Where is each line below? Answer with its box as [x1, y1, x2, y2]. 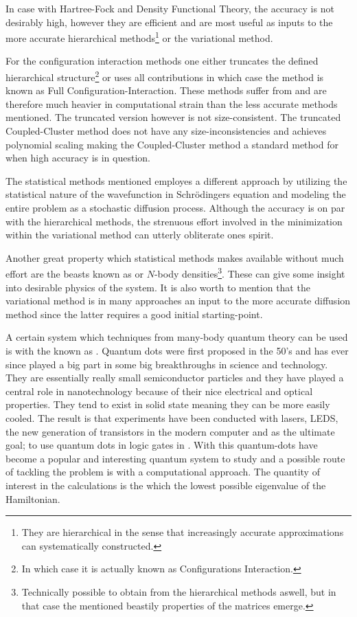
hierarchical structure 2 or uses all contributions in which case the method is [5, 68, 324, 84]
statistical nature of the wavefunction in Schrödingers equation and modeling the [5, 187, 346, 201]
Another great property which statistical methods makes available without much [5, 250, 344, 265]
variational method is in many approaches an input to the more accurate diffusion [5, 293, 351, 308]
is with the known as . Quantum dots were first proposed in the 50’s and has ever [5, 344, 349, 358]
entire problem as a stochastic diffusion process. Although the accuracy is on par [5, 201, 345, 215]
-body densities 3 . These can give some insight [154, 265, 345, 281]
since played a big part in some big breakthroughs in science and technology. [5, 357, 328, 371]
